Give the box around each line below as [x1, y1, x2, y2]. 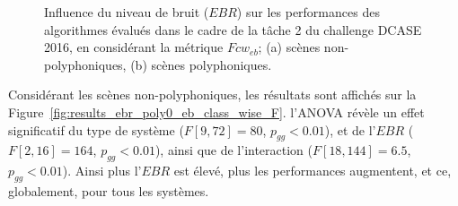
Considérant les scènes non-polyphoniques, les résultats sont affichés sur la [8, 85, 417, 104]
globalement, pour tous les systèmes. [8, 181, 209, 200]
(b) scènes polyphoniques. [130, 55, 272, 73]
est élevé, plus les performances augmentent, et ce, [173, 161, 452, 180]
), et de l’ [324, 120, 376, 139]
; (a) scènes [258, 38, 321, 56]
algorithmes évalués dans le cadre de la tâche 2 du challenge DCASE [44, 20, 422, 39]
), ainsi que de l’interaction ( [154, 141, 313, 159]
